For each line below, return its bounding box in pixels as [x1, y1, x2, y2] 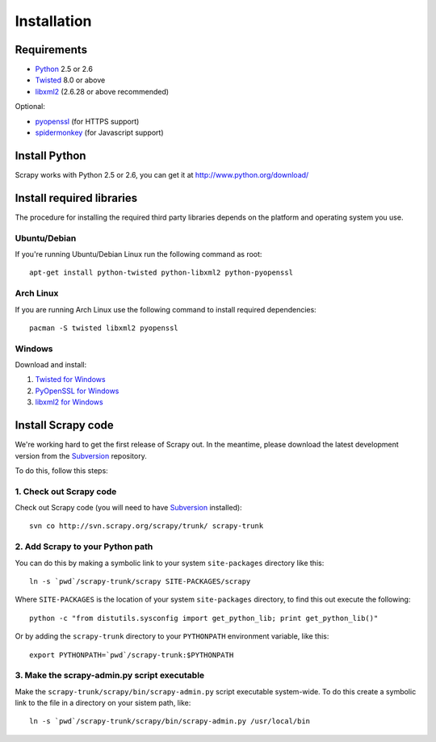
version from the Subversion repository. [15, 451, 147, 460]
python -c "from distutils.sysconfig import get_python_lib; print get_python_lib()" [29, 614, 379, 623]
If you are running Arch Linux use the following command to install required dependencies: [15, 304, 317, 314]
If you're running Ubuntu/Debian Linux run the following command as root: [15, 249, 262, 258]
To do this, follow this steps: [15, 465, 108, 476]
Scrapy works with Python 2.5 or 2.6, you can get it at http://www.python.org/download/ [15, 170, 309, 179]
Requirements [15, 43, 88, 57]
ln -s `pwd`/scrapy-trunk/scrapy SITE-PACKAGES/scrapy [29, 576, 251, 585]
